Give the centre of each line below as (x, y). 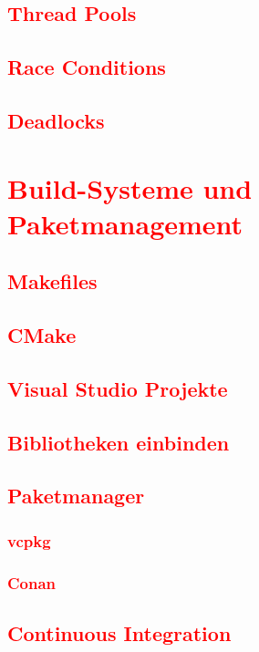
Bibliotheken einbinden (119, 442)
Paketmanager (76, 496)
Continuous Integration (119, 632)
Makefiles (52, 281)
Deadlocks (56, 120)
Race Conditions (87, 67)
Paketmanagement (125, 223)
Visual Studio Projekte (118, 388)
